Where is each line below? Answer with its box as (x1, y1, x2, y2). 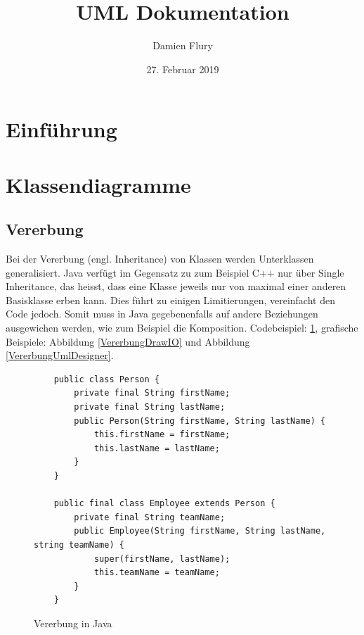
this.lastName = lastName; (93, 443, 220, 453)
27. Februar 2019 (146, 61, 219, 76)
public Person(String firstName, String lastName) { (74, 415, 326, 426)
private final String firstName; (74, 388, 230, 398)
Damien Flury (152, 38, 213, 53)
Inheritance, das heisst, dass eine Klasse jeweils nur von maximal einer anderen (6, 279, 346, 294)
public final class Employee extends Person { (53, 498, 275, 509)
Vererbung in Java (34, 615, 112, 630)
